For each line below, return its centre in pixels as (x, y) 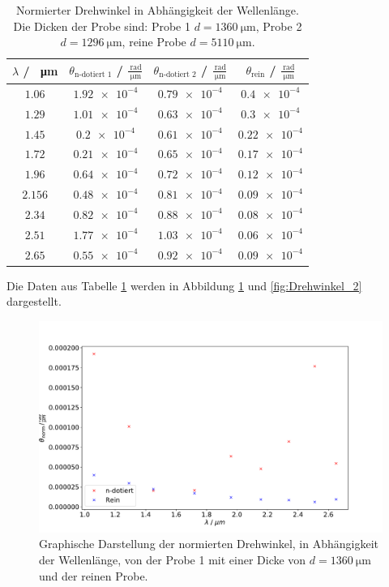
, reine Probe (154, 42)
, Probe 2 (279, 26)
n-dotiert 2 (177, 75)
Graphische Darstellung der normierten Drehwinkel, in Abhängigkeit (209, 544)
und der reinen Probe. (94, 575)
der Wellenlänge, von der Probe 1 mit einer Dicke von (173, 559)
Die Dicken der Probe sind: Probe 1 (102, 26)
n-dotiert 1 (93, 75)
